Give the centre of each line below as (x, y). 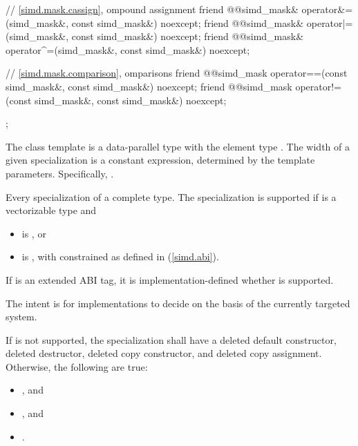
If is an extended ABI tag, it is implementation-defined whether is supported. (170, 279)
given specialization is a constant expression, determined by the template (160, 160)
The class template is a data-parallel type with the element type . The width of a (178, 146)
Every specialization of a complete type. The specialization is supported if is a (171, 196)
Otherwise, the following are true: (77, 366)
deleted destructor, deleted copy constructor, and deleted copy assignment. (164, 353)
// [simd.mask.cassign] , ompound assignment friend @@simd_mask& (152, 9)
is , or (34, 233)
